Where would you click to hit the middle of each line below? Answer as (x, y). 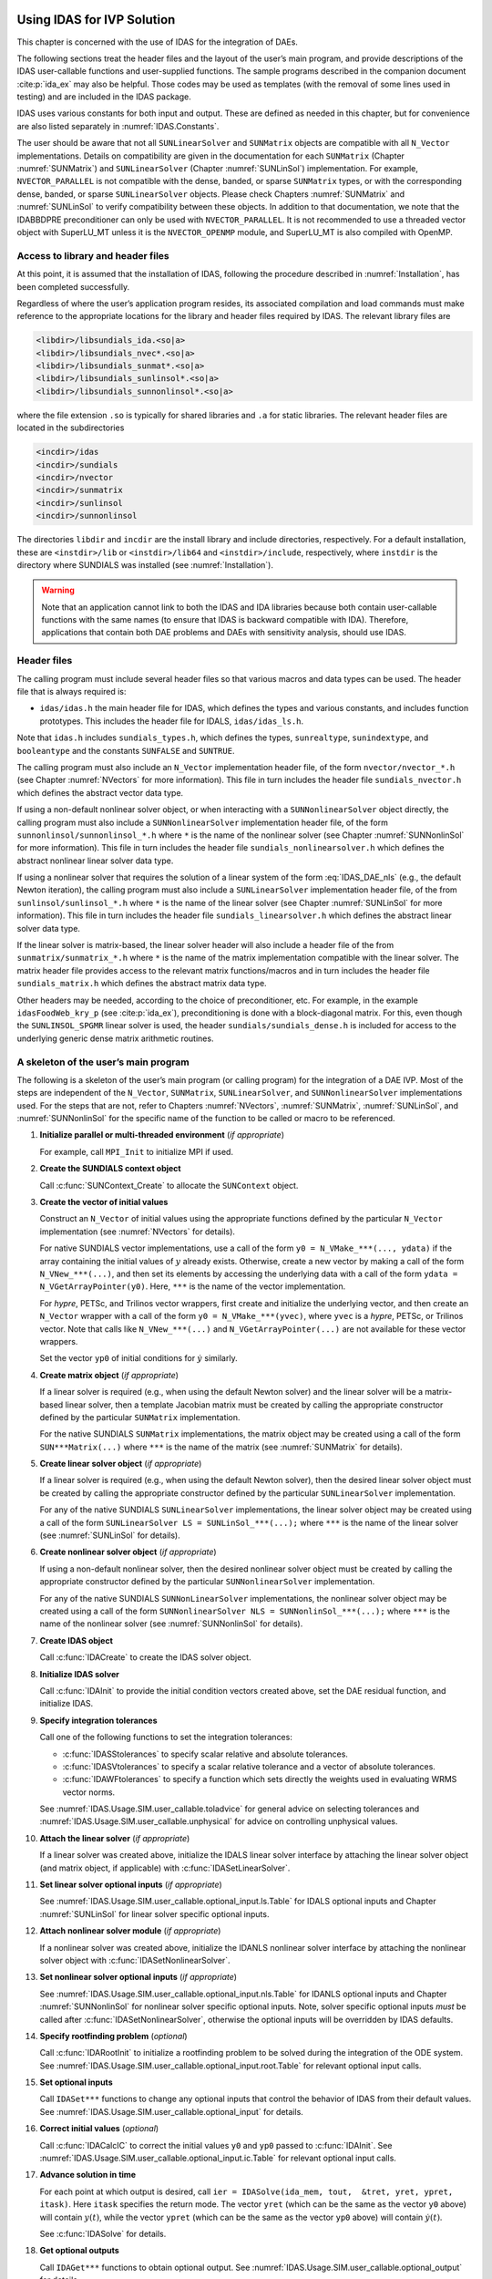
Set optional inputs (76, 2082)
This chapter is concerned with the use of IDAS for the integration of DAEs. (157, 42)
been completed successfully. (73, 286)
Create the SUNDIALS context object (110, 1169)
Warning (58, 590)
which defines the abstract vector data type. (100, 792)
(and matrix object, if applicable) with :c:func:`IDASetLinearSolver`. (165, 1868)
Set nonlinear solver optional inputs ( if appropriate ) (138, 1977)
